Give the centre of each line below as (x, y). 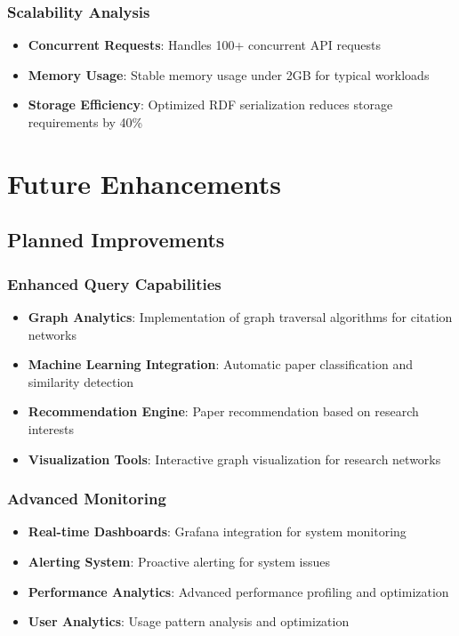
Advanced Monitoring (87, 499)
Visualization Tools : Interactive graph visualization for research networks (234, 459)
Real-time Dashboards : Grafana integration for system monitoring (217, 531)
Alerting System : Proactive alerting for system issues (179, 561)
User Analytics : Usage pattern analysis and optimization (189, 621)
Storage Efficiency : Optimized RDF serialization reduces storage (210, 105)
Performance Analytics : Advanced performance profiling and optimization (238, 591)
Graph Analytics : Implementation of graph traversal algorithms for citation (240, 316)
